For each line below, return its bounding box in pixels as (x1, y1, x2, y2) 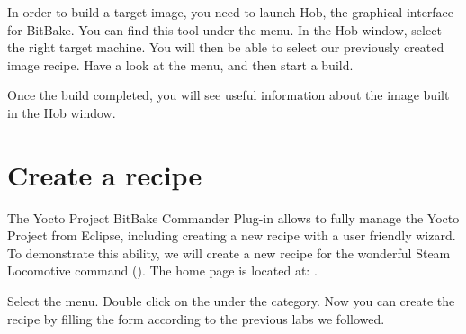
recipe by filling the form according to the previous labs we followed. (7, 309, 385, 328)
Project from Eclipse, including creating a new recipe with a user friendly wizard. (7, 226, 456, 245)
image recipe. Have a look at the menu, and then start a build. (7, 55, 354, 74)
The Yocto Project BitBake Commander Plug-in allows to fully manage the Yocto (7, 208, 460, 227)
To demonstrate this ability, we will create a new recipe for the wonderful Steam (7, 243, 451, 262)
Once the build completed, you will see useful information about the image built (7, 86, 450, 104)
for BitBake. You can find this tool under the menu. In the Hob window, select (7, 20, 442, 39)
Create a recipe (7, 156, 202, 193)
